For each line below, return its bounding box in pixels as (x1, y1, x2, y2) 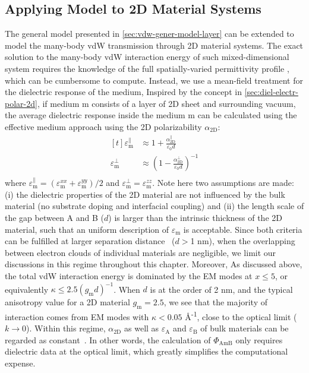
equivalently (5, 283, 49, 295)
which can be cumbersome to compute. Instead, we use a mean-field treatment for (5, 74, 303, 86)
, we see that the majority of (163, 296, 267, 308)
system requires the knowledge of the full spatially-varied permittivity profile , (5, 62, 289, 74)
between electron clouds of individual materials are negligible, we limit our (5, 246, 276, 258)
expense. (5, 356, 36, 369)
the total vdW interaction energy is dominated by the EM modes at (5, 270, 253, 282)
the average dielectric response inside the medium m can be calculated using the (5, 109, 297, 121)
